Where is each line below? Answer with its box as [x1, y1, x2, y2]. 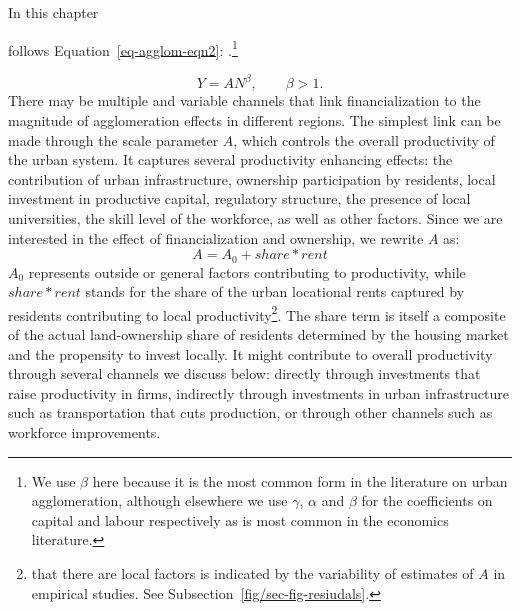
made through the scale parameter [8, 129, 219, 150]
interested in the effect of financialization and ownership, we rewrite [8, 227, 424, 248]
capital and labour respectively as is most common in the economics [31, 509, 449, 530]
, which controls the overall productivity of [233, 129, 495, 150]
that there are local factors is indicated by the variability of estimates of [31, 562, 474, 583]
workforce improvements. [8, 421, 161, 442]
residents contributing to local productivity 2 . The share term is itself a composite [8, 301, 506, 325]
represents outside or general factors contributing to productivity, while [28, 261, 466, 282]
